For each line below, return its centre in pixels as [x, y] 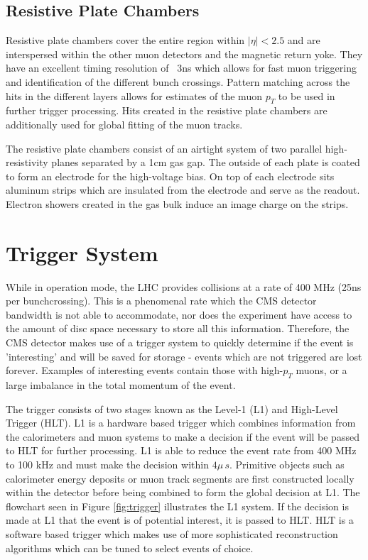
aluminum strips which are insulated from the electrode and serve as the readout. [183, 190]
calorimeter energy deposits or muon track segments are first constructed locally [180, 478]
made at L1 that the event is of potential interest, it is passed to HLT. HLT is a [180, 520]
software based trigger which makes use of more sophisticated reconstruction [172, 533]
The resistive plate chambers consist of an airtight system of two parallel [164, 148]
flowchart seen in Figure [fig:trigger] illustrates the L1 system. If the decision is [177, 506]
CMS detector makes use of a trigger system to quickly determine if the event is [180, 342]
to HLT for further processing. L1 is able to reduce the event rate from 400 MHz [181, 450]
